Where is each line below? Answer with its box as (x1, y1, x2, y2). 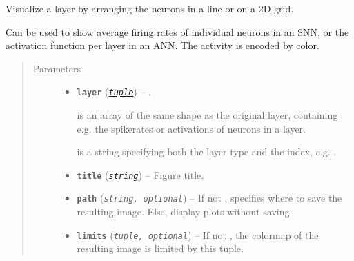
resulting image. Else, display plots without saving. (77, 204, 293, 219)
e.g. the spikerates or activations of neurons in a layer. (77, 121, 306, 135)
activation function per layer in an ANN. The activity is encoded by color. (6, 38, 319, 52)
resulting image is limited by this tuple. (77, 241, 244, 255)
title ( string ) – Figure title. (77, 167, 204, 182)
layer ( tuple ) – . (77, 84, 151, 99)
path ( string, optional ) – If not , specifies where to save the (77, 191, 342, 205)
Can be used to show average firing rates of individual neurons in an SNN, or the (6, 24, 349, 39)
